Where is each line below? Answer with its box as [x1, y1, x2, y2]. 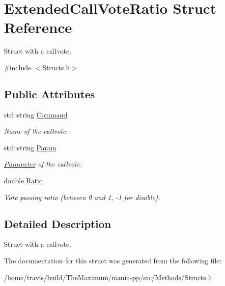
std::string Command [4, 109, 68, 119]
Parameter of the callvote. [4, 159, 82, 169]
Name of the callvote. [4, 126, 68, 136]
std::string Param [4, 142, 56, 152]
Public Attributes [4, 86, 95, 101]
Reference [4, 17, 72, 37]
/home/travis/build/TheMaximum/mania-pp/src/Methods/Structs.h [4, 272, 212, 282]
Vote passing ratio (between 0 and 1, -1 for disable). [4, 192, 160, 202]
